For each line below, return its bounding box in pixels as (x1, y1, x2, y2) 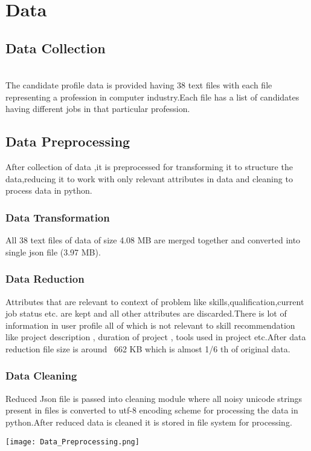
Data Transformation (5, 209, 110, 225)
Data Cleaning (5, 368, 77, 383)
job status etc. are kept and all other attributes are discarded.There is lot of (5, 307, 287, 320)
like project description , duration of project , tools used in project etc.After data (5, 331, 306, 343)
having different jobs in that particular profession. (5, 102, 190, 115)
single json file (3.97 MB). (5, 245, 101, 258)
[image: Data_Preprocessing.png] (5, 437, 139, 446)
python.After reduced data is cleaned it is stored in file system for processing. (5, 415, 292, 428)
